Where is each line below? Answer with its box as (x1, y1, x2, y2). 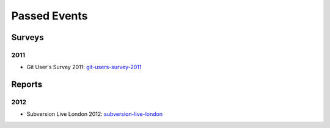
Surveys (11, 32, 44, 42)
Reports (11, 79, 43, 90)
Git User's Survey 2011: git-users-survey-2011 (26, 64, 142, 71)
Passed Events (11, 9, 88, 22)
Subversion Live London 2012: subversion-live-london (26, 110, 163, 118)
